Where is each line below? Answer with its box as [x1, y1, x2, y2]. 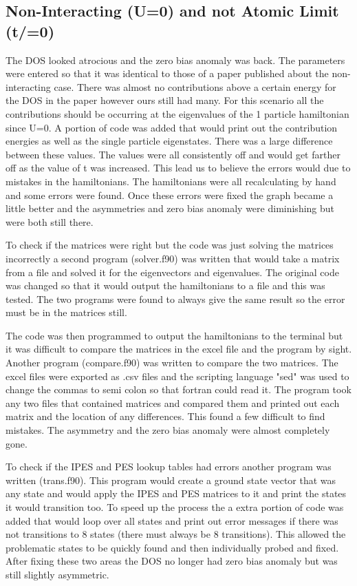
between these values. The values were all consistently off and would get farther [6, 147, 340, 161]
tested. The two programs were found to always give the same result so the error [6, 291, 345, 306]
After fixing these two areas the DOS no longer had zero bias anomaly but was [6, 554, 338, 568]
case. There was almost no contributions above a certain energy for [54, 79, 336, 94]
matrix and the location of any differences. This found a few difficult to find [6, 409, 325, 423]
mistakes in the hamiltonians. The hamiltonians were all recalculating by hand [6, 174, 336, 188]
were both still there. [6, 214, 94, 229]
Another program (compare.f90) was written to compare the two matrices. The [6, 355, 338, 370]
